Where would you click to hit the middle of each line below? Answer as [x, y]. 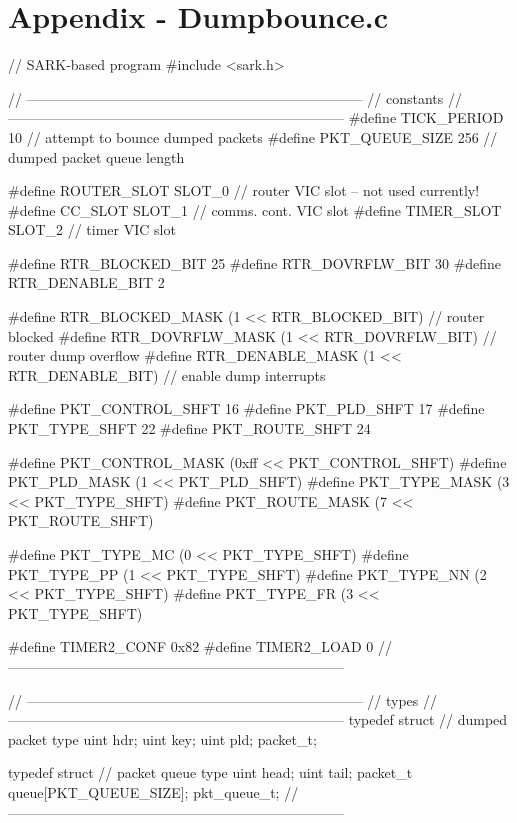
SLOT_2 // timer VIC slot [92, 229]
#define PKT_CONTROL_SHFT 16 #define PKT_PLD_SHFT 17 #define [246, 408]
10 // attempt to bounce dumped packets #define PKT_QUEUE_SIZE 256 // [253, 136]
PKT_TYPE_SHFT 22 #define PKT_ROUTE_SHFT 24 [189, 428]
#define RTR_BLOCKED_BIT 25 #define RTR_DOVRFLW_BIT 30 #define [255, 262]
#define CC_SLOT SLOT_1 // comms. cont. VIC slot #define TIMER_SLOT [255, 209]
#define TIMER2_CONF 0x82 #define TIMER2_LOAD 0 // [200, 646]
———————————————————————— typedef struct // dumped [258, 719]
